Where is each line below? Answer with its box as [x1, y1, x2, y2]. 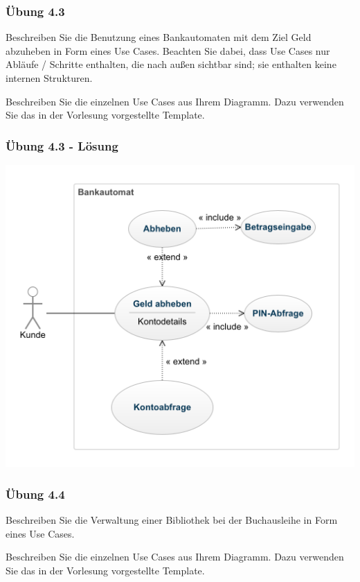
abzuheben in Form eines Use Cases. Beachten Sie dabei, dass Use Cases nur [6, 43, 330, 58]
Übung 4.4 [6, 485, 65, 502]
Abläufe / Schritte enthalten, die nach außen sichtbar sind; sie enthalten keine [6, 57, 336, 71]
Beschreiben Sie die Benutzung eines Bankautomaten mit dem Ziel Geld [6, 30, 312, 44]
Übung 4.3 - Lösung [6, 137, 118, 154]
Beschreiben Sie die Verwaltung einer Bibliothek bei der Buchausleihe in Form [6, 512, 338, 527]
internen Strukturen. [6, 71, 93, 85]
